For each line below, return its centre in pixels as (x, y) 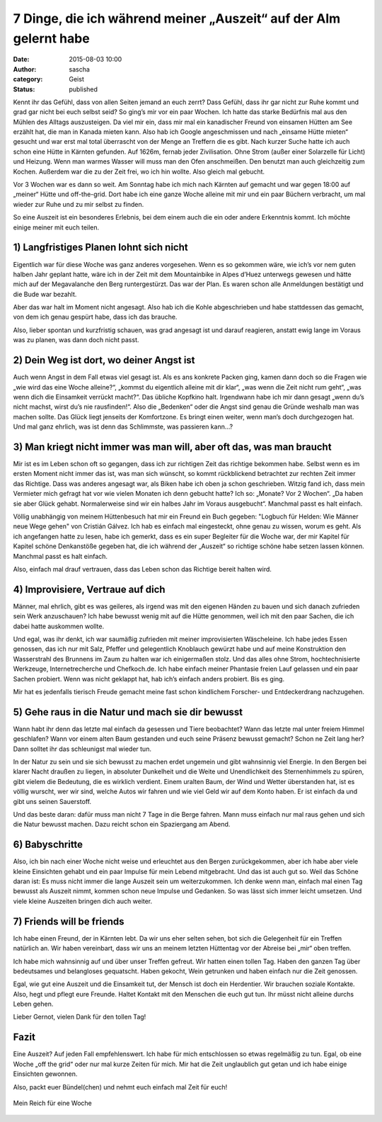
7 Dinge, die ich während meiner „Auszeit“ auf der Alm (177, 18)
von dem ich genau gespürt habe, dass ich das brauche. (95, 317)
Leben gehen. (33, 1004)
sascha (79, 69)
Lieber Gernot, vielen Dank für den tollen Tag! (80, 1017)
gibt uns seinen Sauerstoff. (52, 801)
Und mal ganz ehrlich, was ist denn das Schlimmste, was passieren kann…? (123, 427)
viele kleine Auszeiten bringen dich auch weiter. (83, 901)
